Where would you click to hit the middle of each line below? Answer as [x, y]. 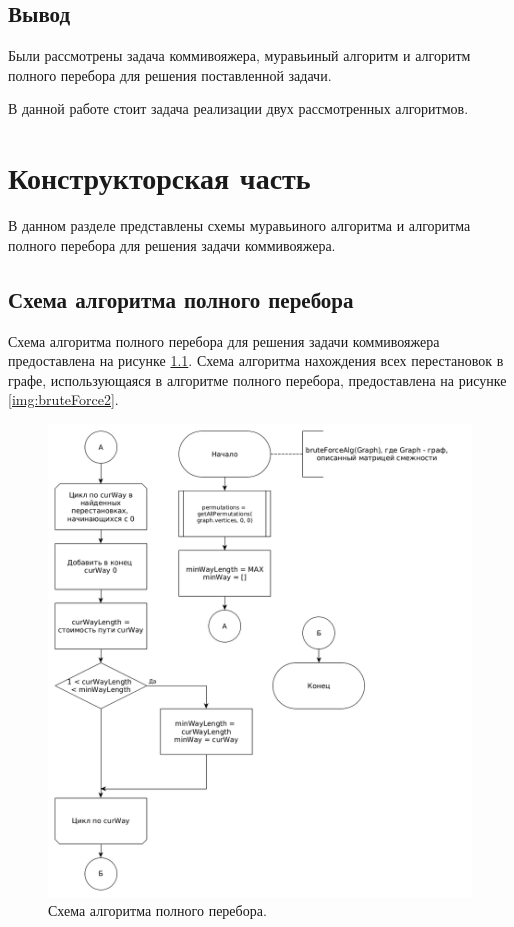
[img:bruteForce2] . [63, 399]
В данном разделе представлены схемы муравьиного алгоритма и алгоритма [239, 225]
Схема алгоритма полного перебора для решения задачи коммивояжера [224, 340]
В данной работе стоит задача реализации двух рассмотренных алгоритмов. [238, 108]
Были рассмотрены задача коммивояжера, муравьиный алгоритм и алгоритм [239, 55]
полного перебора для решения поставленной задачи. [170, 74]
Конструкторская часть [159, 177]
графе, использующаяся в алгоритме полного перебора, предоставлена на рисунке [257, 379]
